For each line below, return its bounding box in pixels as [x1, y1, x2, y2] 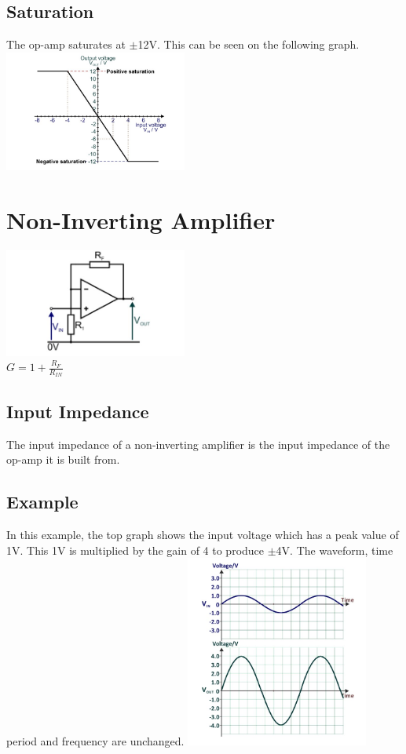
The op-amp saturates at [6, 36, 126, 53]
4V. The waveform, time [276, 541, 393, 558]
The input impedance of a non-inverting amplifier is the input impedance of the [6, 435, 390, 452]
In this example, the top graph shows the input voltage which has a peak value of [6, 526, 399, 542]
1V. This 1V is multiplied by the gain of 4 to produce [6, 541, 265, 558]
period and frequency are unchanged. [6, 733, 185, 749]
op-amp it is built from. [6, 451, 120, 468]
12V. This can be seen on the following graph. [137, 36, 360, 53]
